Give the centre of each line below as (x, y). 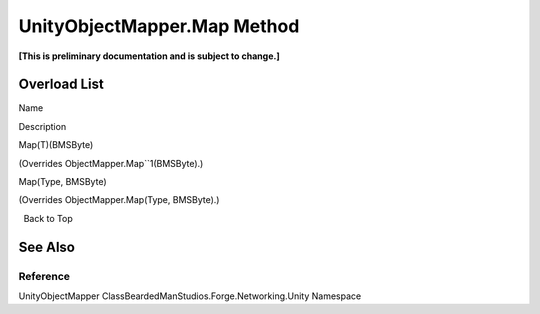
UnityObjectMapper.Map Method (159, 26)
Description (42, 126)
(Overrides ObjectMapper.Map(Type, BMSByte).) (119, 200)
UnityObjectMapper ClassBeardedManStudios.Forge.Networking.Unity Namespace (190, 296)
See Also (46, 246)
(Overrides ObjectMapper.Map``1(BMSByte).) (111, 163)
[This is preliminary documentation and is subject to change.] (149, 56)
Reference (44, 276)
